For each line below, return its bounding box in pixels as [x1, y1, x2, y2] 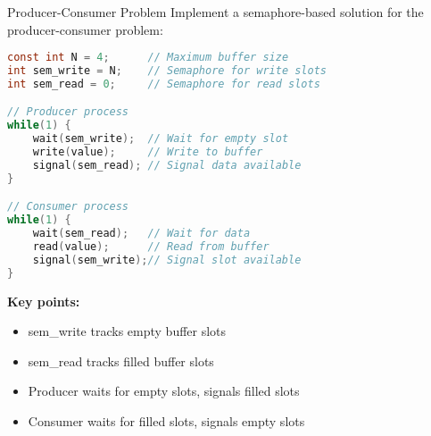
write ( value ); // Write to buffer [32, 146, 263, 159]
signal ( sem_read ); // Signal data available [32, 158, 302, 172]
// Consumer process [7, 200, 129, 214]
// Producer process [7, 105, 129, 119]
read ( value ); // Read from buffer [32, 240, 269, 253]
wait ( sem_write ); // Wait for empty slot [32, 132, 289, 146]
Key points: [7, 291, 80, 310]
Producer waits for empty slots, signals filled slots [28, 381, 300, 400]
